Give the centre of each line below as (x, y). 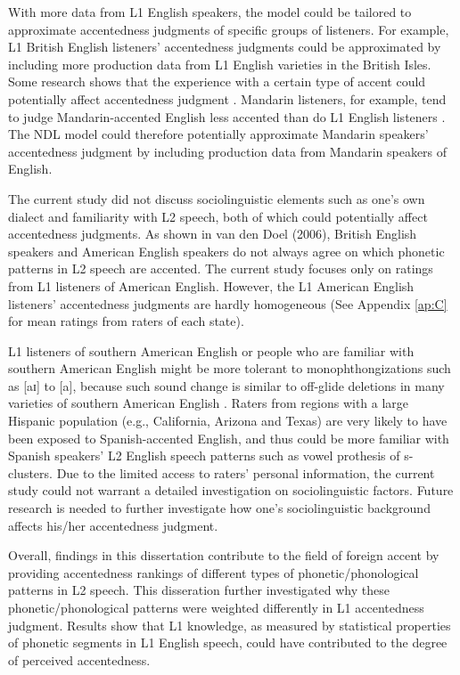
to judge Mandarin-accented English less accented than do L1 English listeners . (227, 116)
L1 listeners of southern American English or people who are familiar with (211, 350)
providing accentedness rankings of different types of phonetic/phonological (214, 572)
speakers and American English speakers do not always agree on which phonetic (226, 251)
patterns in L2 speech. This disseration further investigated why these (199, 590)
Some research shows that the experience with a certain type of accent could (217, 81)
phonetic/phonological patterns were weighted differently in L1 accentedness (216, 607)
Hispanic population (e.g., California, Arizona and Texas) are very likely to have (228, 421)
